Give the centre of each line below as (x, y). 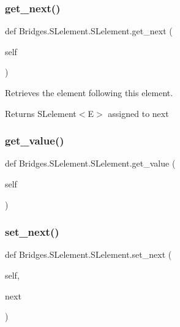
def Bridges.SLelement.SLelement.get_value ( (90, 163)
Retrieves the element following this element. (89, 92)
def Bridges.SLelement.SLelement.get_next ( (89, 31)
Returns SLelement (41, 113)
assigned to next (138, 113)
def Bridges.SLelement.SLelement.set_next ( (88, 254)
